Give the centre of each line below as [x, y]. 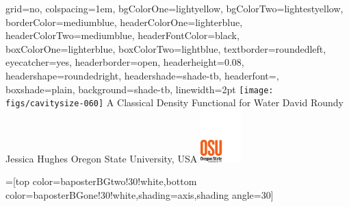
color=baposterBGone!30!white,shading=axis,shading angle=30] [140, 195]
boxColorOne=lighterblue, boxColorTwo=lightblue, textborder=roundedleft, [166, 48]
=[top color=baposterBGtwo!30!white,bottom [101, 181]
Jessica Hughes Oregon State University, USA [102, 158]
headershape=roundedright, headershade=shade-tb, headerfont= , [142, 75]
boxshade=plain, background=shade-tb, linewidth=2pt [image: [140, 89]
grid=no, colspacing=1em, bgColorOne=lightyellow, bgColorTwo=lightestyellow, [174, 8]
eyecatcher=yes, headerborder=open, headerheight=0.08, [125, 62]
